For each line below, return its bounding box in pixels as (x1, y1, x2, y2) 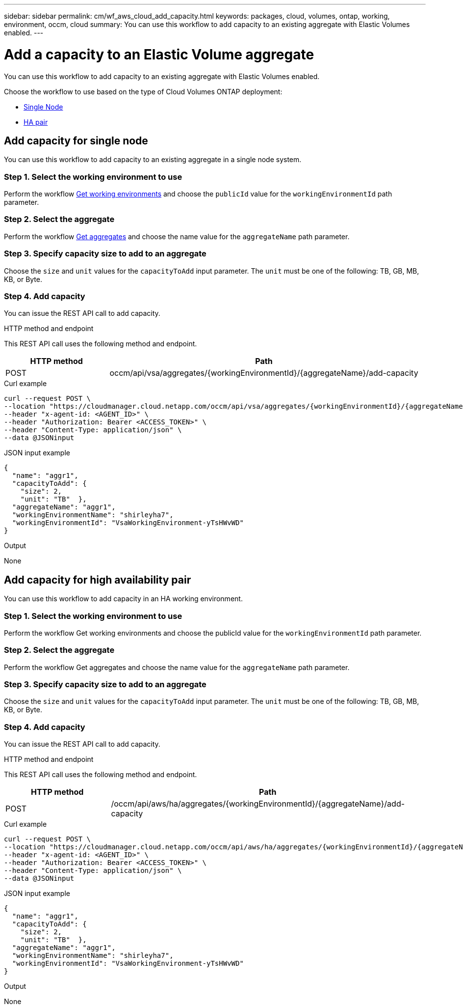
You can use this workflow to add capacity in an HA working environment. (4, 594, 243, 603)
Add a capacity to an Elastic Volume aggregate (4, 46, 314, 63)
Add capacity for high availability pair (4, 573, 191, 586)
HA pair (24, 117, 48, 126)
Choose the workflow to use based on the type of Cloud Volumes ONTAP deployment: (4, 87, 283, 96)
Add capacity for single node (4, 134, 148, 147)
